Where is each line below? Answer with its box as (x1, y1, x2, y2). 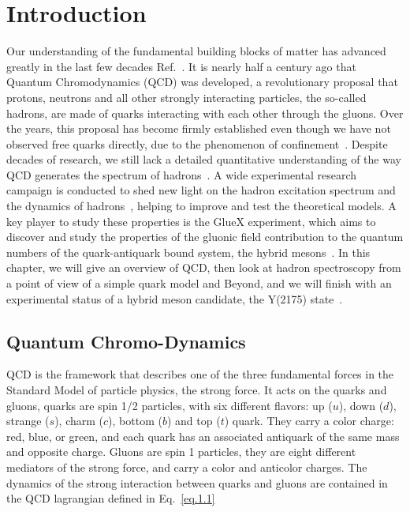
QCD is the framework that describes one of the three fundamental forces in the (6, 366, 394, 382)
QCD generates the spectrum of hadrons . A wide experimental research (6, 166, 357, 183)
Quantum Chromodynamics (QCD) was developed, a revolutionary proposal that (6, 73, 398, 90)
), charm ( (54, 412, 104, 429)
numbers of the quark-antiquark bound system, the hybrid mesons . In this (6, 243, 371, 260)
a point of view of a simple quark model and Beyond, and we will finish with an (6, 275, 392, 292)
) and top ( (166, 412, 221, 429)
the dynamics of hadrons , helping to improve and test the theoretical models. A (6, 198, 397, 214)
